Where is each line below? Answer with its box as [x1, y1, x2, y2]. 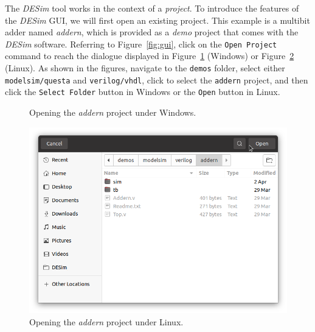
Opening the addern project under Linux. [29, 315, 184, 328]
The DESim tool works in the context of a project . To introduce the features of [5, 2, 299, 14]
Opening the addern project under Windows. [29, 106, 196, 118]
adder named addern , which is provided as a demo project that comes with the [5, 26, 299, 38]
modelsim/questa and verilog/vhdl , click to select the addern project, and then [5, 73, 308, 86]
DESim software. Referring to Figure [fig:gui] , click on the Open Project [5, 37, 277, 50]
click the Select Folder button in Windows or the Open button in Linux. [5, 85, 280, 98]
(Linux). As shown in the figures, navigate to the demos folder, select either [5, 62, 285, 74]
